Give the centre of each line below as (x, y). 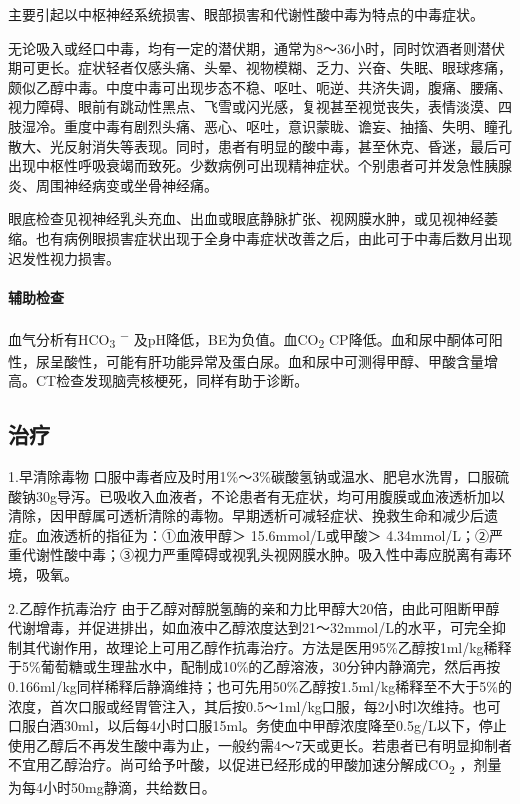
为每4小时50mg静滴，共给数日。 (112, 786)
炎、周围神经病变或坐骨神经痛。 (113, 184)
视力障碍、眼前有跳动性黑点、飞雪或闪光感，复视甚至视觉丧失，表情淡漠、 (253, 106)
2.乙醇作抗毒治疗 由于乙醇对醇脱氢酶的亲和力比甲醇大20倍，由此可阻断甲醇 (254, 607)
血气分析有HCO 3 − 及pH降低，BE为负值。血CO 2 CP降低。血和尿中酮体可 (248, 338)
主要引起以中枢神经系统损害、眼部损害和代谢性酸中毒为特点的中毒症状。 (246, 14)
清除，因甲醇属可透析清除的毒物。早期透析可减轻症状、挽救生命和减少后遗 (253, 515)
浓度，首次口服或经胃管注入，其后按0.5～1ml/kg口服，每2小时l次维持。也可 (254, 705)
